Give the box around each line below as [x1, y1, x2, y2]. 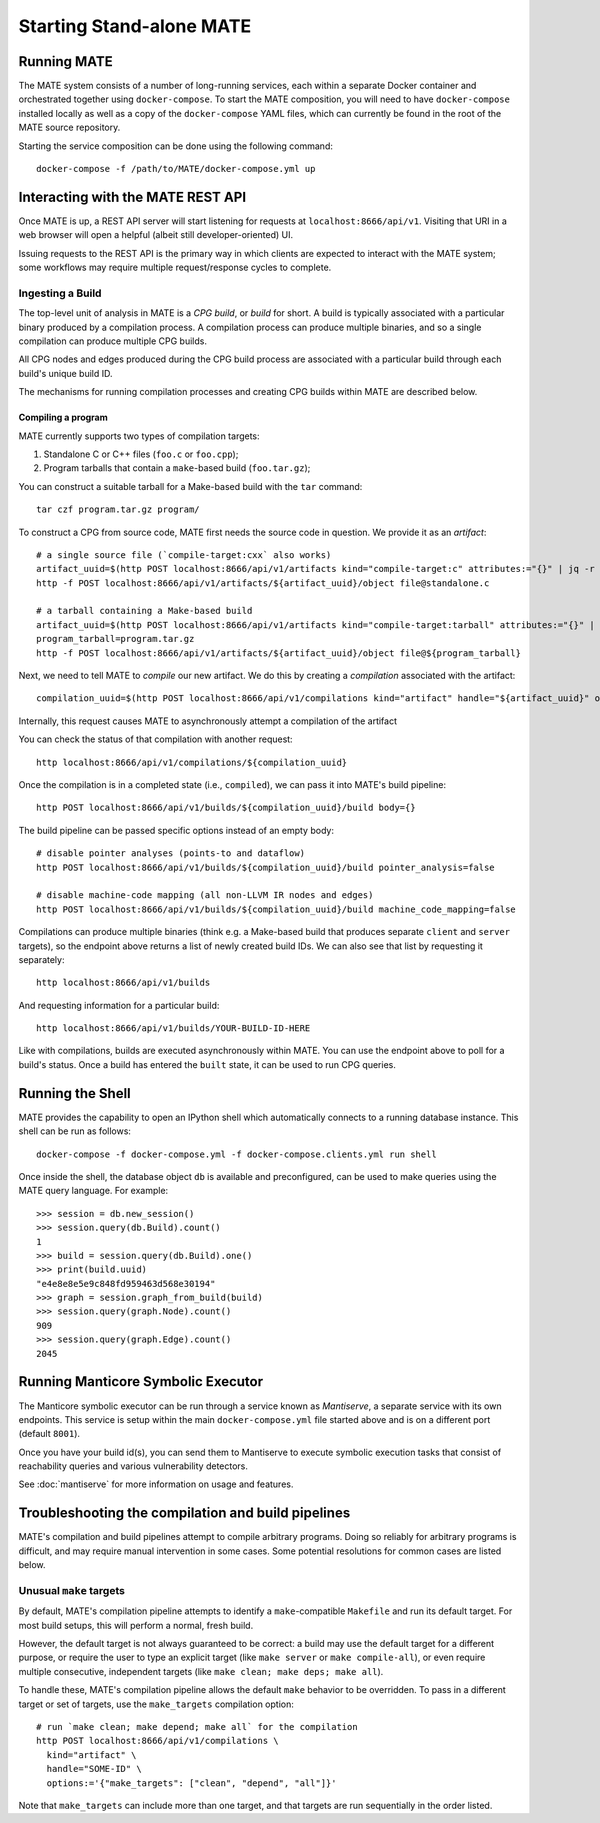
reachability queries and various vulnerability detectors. [18, 1460, 249, 1472]
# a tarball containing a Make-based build [36, 605, 253, 617]
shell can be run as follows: [18, 1125, 132, 1137]
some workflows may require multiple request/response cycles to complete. [18, 261, 332, 274]
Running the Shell [18, 1085, 132, 1102]
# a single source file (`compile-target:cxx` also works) [36, 549, 332, 560]
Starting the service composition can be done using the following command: [18, 140, 334, 152]
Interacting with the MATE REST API [18, 188, 247, 205]
